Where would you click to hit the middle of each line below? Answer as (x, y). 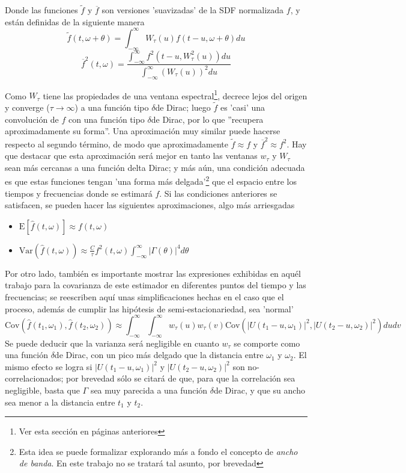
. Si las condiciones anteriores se (218, 193)
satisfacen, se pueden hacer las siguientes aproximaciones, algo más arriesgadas (150, 205)
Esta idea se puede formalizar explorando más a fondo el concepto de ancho (158, 451)
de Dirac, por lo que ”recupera (207, 119)
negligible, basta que (42, 390)
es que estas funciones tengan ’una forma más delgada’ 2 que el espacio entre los (151, 181)
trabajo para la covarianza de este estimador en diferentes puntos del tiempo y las (156, 285)
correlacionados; (34, 378)
